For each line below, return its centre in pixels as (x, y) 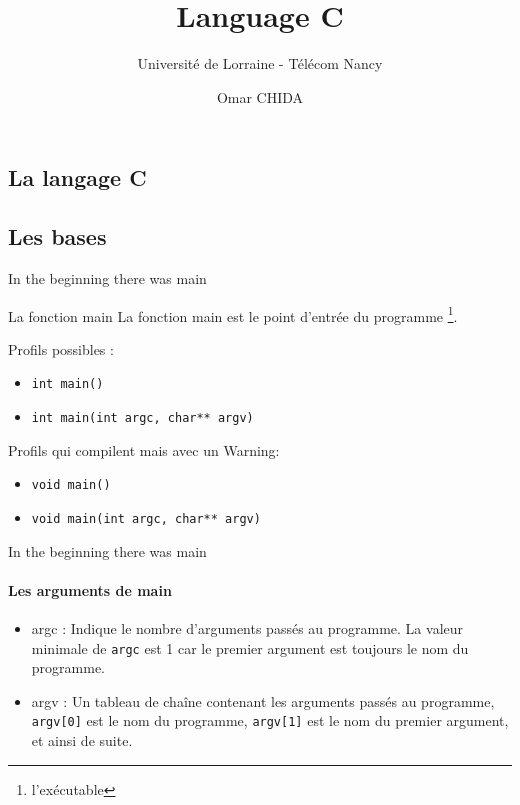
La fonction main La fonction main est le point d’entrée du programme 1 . (233, 314)
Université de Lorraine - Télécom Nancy (260, 63)
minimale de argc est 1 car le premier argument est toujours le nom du (250, 647)
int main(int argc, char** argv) (142, 418)
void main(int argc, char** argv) (146, 518)
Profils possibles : (61, 348)
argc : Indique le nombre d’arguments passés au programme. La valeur (247, 627)
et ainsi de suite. (82, 740)
